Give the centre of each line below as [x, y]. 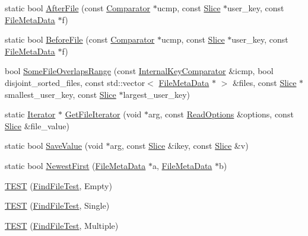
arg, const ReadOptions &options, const [221, 114]
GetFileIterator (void [103, 114]
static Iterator [30, 114]
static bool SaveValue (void [54, 146]
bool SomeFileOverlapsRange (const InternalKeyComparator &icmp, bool [139, 71]
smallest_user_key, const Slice [61, 94]
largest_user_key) [157, 94]
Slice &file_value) [37, 125]
